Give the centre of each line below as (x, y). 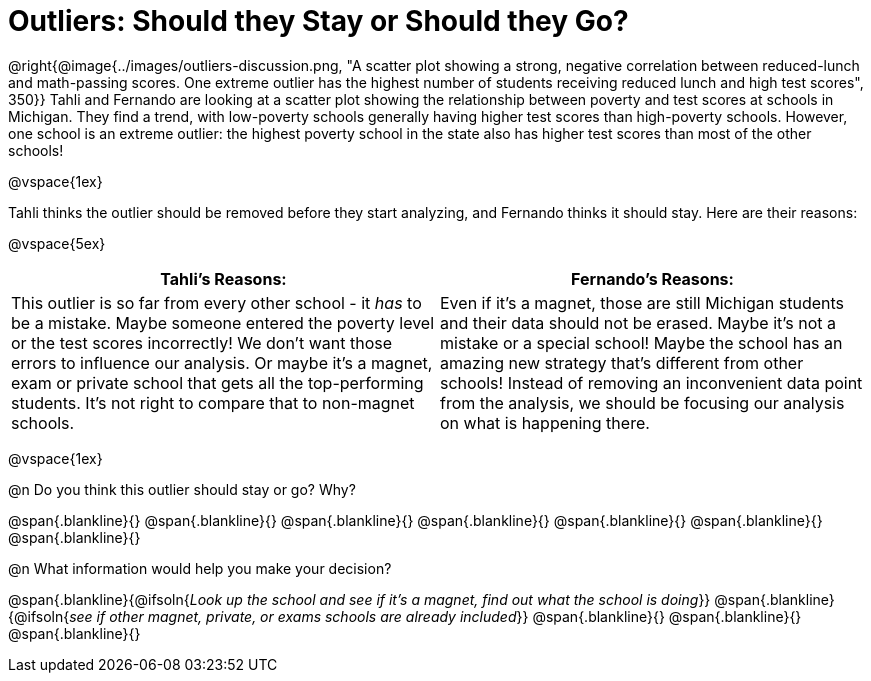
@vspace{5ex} (57, 243)
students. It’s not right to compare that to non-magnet (213, 402)
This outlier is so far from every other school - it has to (216, 302)
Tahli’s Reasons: (223, 278)
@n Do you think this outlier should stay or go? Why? (182, 489)
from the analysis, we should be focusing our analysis (642, 402)
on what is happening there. (545, 422)
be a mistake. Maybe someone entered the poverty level (223, 322)
